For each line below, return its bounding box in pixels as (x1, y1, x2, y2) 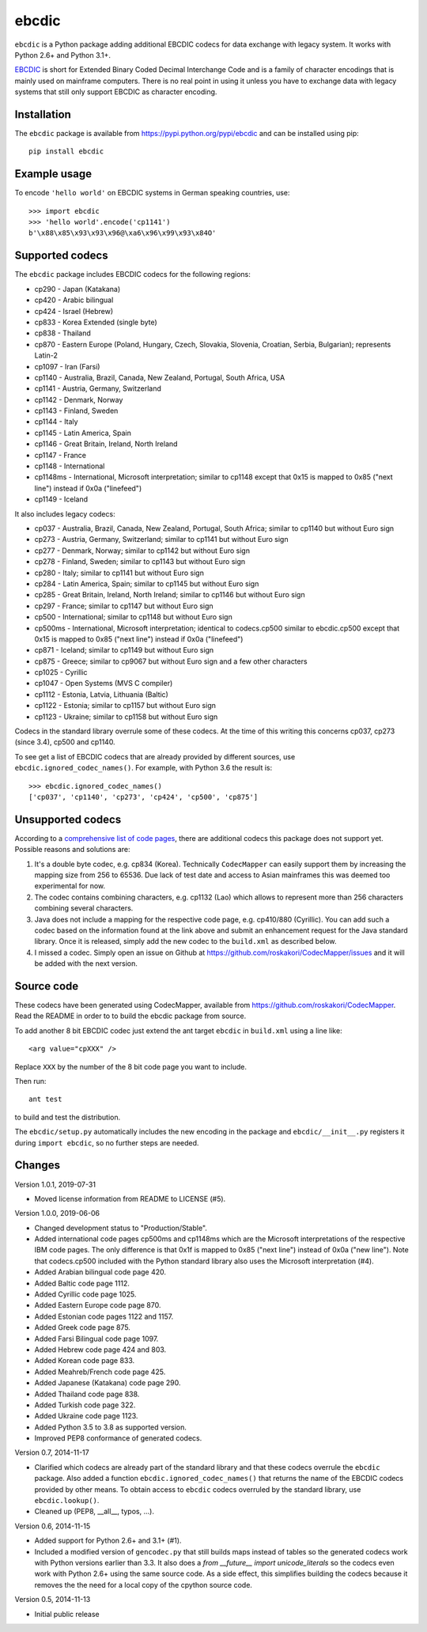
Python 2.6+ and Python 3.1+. (14, 50, 111, 59)
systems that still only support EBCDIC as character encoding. (14, 87, 217, 97)
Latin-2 (34, 350, 59, 360)
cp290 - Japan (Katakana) (34, 284, 121, 293)
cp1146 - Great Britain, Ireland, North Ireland (34, 439, 178, 449)
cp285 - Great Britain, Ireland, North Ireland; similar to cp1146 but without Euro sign (34, 590, 305, 600)
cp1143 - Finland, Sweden (34, 406, 119, 415)
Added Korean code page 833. (34, 1356, 135, 1365)
